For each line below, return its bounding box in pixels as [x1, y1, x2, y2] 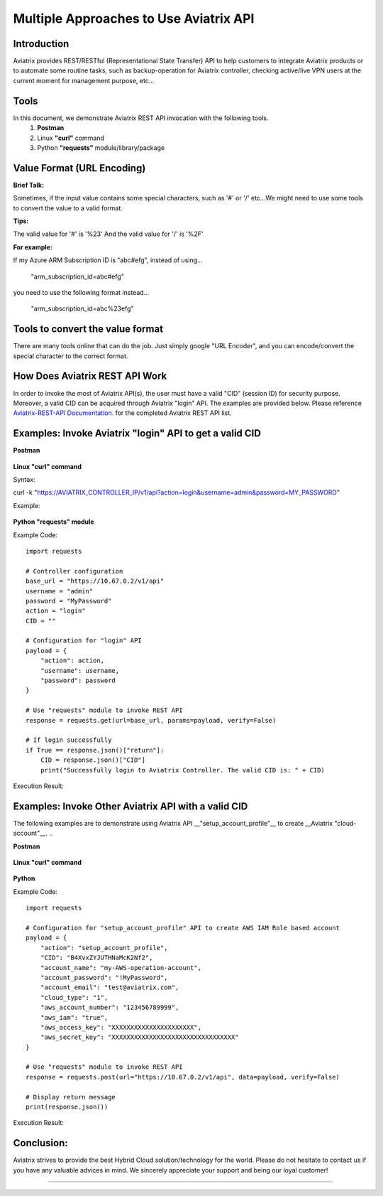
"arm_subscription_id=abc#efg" [30, 272, 124, 281]
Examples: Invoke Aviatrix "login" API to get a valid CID [13, 427, 262, 440]
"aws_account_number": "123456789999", [40, 1003, 179, 1012]
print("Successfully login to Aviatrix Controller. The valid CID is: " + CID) [40, 766, 326, 774]
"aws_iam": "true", [40, 1013, 109, 1021]
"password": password [40, 677, 116, 685]
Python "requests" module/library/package [37, 143, 165, 152]
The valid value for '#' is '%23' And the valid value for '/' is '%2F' [13, 230, 204, 238]
